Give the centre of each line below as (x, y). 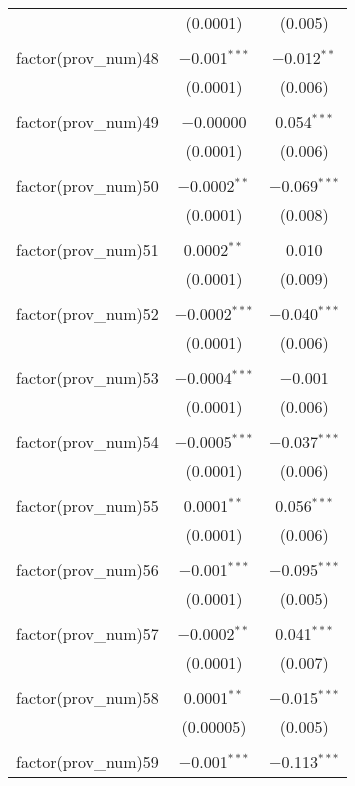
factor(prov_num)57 (87, 633)
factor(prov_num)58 (87, 697)
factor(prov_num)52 (87, 313)
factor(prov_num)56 (87, 569)
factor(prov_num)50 (87, 185)
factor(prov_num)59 (87, 761)
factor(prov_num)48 (87, 57)
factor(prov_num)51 (87, 249)
